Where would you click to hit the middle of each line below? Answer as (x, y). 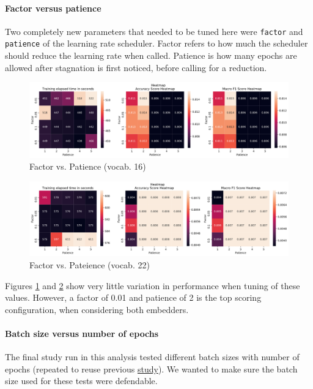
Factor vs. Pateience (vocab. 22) (90, 265)
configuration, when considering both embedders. (97, 309)
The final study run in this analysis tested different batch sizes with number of (152, 357)
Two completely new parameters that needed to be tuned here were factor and (154, 31)
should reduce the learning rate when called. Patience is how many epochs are (151, 55)
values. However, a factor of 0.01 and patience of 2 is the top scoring (133, 297)
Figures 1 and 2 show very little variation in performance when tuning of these (153, 285)
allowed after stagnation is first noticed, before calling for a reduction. (136, 67)
